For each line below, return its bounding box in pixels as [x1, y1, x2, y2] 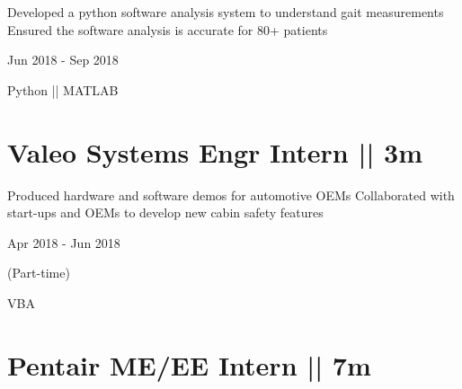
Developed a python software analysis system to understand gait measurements [7, 3, 444, 21]
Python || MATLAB [7, 80, 119, 99]
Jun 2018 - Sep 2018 [7, 50, 119, 69]
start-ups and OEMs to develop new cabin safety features [7, 203, 324, 222]
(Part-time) [7, 263, 70, 282]
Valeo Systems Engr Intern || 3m [7, 133, 422, 170]
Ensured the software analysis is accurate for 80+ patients [7, 20, 328, 39]
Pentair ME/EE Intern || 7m [7, 346, 371, 383]
